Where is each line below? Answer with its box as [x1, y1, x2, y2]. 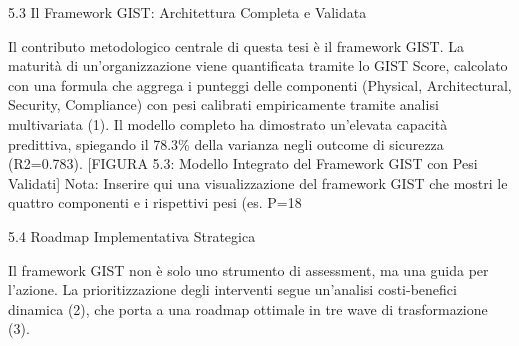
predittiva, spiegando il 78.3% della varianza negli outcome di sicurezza [8, 133, 444, 154]
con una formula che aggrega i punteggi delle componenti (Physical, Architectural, [8, 74, 512, 95]
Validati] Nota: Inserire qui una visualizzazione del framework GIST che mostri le [8, 172, 508, 193]
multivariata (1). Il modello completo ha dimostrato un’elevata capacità [8, 113, 448, 134]
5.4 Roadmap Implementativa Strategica [8, 225, 256, 246]
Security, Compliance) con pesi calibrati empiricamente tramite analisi [8, 94, 439, 115]
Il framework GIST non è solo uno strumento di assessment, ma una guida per [8, 259, 489, 280]
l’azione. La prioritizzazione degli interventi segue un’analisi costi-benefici [8, 279, 457, 300]
